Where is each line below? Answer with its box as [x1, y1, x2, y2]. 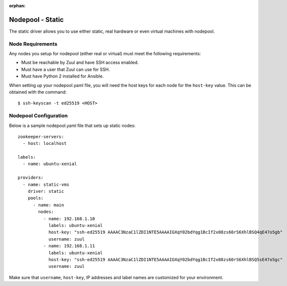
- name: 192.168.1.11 [43, 243, 95, 249]
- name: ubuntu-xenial [22, 161, 77, 167]
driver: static [27, 188, 64, 194]
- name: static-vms [22, 182, 69, 187]
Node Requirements [9, 41, 58, 47]
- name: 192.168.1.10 [43, 216, 95, 222]
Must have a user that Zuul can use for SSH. [21, 66, 110, 72]
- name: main [33, 202, 64, 207]
